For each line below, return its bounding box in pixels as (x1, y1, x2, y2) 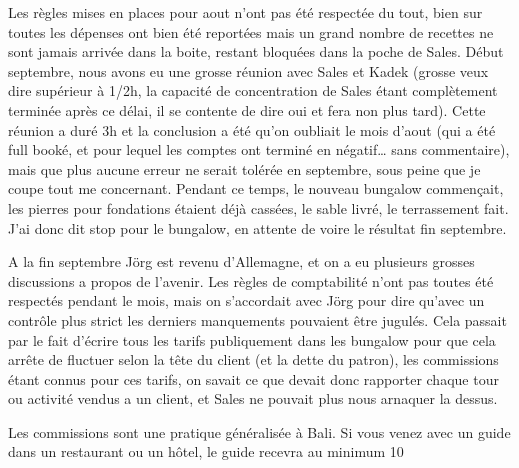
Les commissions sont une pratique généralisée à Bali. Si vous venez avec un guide (8, 421, 511, 442)
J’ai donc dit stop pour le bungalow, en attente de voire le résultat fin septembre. (8, 217, 507, 238)
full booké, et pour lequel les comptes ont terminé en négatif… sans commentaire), (8, 139, 510, 160)
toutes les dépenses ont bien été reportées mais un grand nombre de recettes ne (8, 21, 494, 42)
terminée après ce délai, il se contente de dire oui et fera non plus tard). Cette (8, 99, 486, 120)
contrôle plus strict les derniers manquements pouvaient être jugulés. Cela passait (8, 309, 507, 330)
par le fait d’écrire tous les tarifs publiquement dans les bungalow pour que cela (8, 329, 496, 350)
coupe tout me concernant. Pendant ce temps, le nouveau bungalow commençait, (8, 178, 504, 199)
